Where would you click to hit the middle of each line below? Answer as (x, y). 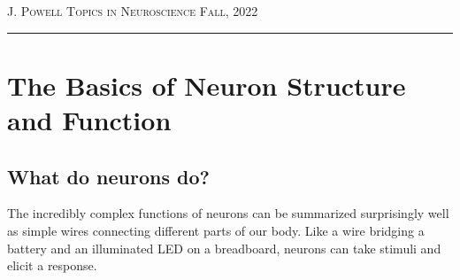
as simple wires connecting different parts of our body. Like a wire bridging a (216, 230)
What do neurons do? (108, 176)
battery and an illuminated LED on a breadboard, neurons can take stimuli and (224, 248)
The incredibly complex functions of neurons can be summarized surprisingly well (228, 213)
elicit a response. (52, 265)
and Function (89, 119)
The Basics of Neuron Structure (207, 85)
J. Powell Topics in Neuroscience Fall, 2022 (133, 11)
